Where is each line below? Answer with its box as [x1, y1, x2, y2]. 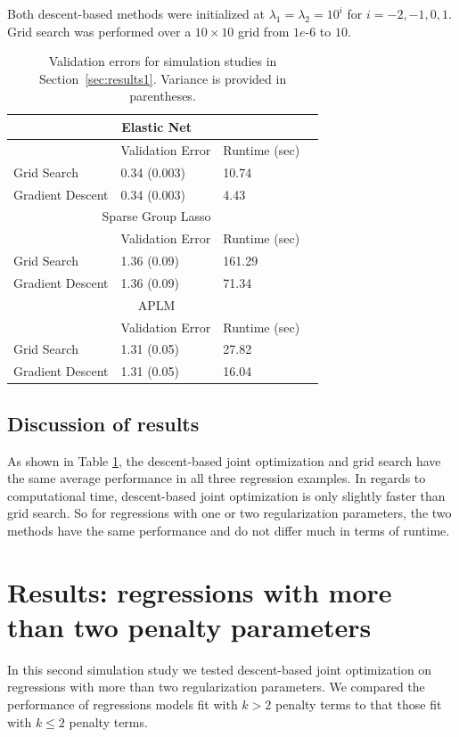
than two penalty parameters [7, 608, 372, 644]
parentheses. [129, 86, 196, 105]
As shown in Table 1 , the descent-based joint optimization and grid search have [7, 451, 441, 470]
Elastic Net [121, 117, 192, 135]
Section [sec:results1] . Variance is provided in [38, 69, 287, 87]
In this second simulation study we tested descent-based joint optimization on [7, 659, 432, 678]
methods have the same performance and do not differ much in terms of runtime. [7, 520, 450, 539]
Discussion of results [7, 409, 200, 437]
